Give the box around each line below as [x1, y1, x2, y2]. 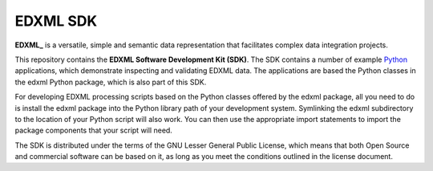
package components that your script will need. [14, 125, 172, 136]
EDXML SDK [14, 12, 98, 30]
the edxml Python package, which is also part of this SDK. [14, 77, 207, 87]
